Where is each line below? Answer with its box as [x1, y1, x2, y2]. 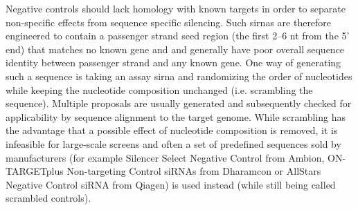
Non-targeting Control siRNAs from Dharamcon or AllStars [66, 164, 321, 178]
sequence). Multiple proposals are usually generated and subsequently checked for [6, 96, 352, 111]
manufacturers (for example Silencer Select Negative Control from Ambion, [6, 150, 325, 164]
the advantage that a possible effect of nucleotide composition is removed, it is [6, 123, 338, 137]
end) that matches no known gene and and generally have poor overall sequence [6, 41, 345, 56]
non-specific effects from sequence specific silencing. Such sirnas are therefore [6, 15, 332, 29]
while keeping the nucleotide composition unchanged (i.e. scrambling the [6, 82, 313, 97]
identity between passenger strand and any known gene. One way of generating [6, 55, 341, 70]
